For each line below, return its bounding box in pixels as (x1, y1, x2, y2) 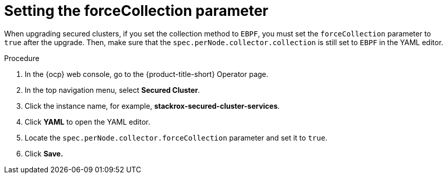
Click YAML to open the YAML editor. (25, 117, 151, 126)
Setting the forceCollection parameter (4, 2, 269, 19)
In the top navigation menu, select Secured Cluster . (25, 85, 200, 94)
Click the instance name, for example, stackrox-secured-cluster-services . (25, 101, 280, 110)
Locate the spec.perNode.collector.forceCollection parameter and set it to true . (25, 133, 328, 142)
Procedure (4, 53, 40, 63)
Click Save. (25, 149, 63, 158)
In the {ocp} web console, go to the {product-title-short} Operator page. (25, 69, 269, 78)
